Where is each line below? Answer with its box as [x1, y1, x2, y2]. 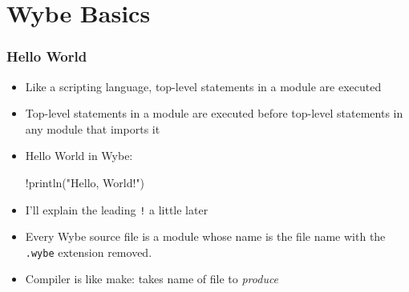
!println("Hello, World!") [25, 174, 145, 190]
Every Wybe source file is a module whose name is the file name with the [25, 228, 386, 245]
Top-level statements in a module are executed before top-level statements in [25, 105, 403, 122]
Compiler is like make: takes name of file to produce [25, 270, 279, 287]
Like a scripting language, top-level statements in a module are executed [25, 78, 382, 94]
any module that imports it [25, 120, 160, 137]
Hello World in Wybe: [25, 147, 133, 164]
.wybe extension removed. [25, 243, 152, 260]
